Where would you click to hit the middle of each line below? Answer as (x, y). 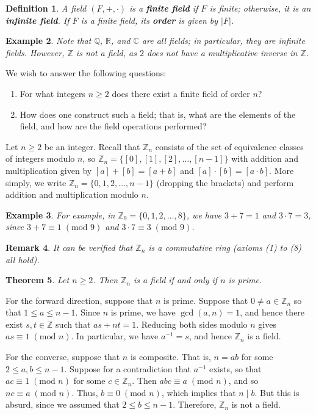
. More (282, 170)
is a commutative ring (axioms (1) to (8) (225, 247)
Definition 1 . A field (46, 8)
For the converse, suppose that (63, 357)
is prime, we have (143, 312)
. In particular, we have (115, 336)
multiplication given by (49, 170)
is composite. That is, (171, 357)
